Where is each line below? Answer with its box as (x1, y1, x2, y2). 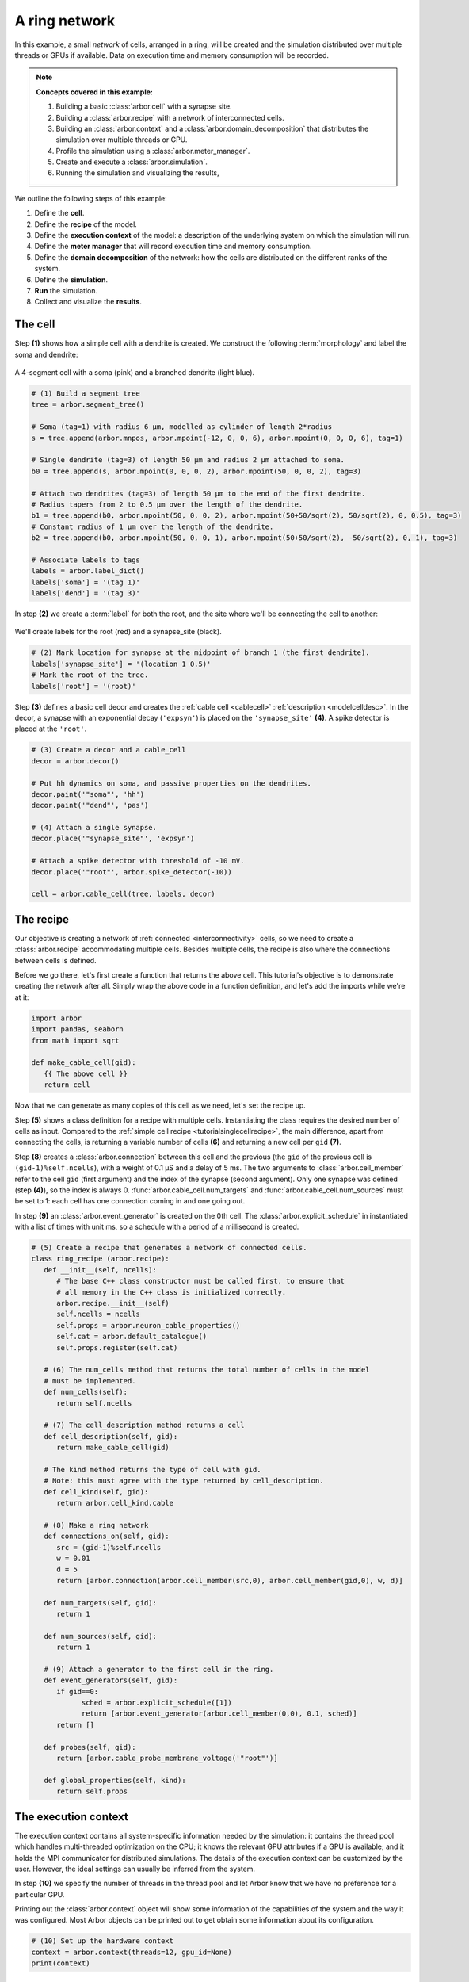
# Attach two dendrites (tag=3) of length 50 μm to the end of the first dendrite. (31, 488, 366, 498)
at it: (14, 992, 29, 1002)
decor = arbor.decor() (31, 756, 120, 765)
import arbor (31, 1013, 82, 1023)
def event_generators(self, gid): (44, 1676, 178, 1685)
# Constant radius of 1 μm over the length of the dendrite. (31, 522, 274, 531)
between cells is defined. (14, 955, 97, 965)
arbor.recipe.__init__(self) (56, 1299, 170, 1308)
